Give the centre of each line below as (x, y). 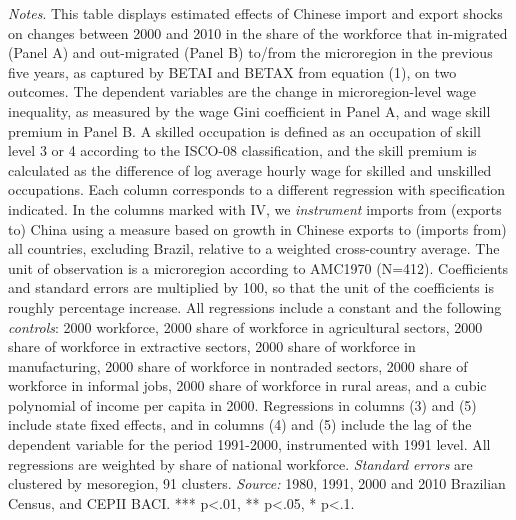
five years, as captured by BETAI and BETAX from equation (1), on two (232, 71)
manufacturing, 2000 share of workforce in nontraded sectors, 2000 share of (238, 365)
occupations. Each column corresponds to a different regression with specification (257, 189)
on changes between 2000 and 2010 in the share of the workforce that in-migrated (258, 32)
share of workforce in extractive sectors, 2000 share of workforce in (212, 346)
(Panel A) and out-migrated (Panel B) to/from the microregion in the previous (250, 52)
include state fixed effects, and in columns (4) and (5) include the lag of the (240, 424)
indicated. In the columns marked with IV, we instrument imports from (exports (255, 208)
